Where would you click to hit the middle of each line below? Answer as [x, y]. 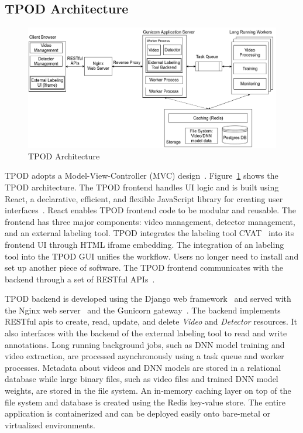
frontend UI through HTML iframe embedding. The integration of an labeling [144, 244]
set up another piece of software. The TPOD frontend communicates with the [144, 267]
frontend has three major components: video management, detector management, [150, 221]
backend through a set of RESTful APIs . [80, 279]
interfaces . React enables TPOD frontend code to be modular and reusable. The [150, 210]
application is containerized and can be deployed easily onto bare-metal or [138, 413]
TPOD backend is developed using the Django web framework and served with [148, 299]
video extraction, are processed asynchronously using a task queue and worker [144, 356]
